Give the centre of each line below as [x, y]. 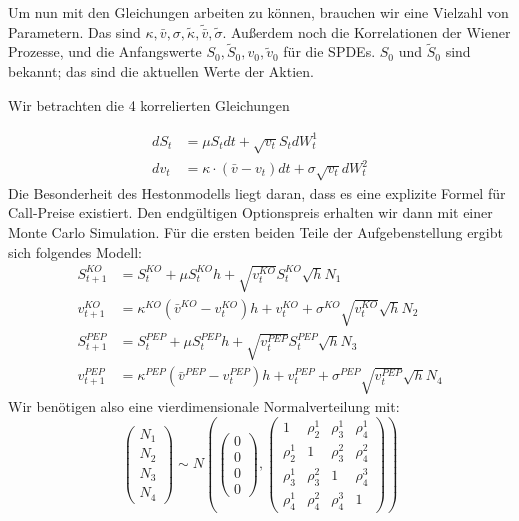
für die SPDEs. [329, 51]
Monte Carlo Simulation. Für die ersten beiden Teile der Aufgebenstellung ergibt [255, 231]
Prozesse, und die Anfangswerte [105, 51]
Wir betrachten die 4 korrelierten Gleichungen [149, 104]
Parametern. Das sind [74, 31]
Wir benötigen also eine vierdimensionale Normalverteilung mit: [204, 406]
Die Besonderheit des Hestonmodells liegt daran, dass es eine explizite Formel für [257, 192]
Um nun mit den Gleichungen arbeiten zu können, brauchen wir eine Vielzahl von [258, 12]
